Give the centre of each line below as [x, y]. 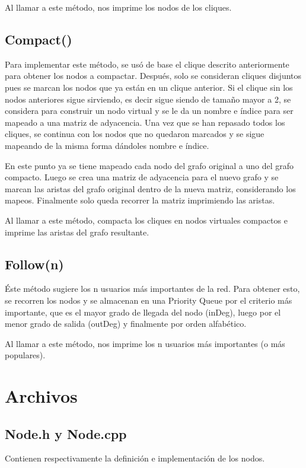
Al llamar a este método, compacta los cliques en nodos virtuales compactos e [146, 220]
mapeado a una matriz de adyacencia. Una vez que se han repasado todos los [145, 122]
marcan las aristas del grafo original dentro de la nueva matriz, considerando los [150, 188]
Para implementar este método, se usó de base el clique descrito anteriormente [147, 64]
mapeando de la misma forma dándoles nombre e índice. [107, 145]
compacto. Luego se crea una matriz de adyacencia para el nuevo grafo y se [142, 177]
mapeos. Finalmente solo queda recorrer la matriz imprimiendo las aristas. [140, 200]
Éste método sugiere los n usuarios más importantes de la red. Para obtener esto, [152, 289]
